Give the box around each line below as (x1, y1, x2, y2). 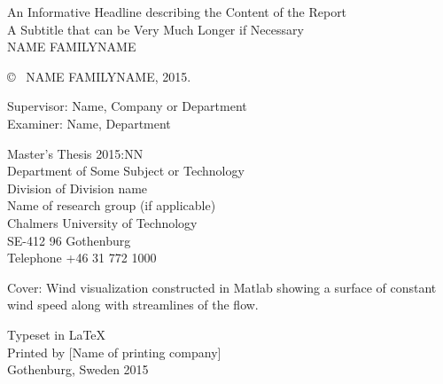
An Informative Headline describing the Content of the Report (7, 3, 347, 20)
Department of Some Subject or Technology (7, 161, 245, 180)
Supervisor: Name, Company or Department (7, 97, 247, 115)
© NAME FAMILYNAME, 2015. (7, 67, 191, 85)
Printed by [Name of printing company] (7, 342, 221, 361)
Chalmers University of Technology (7, 213, 198, 231)
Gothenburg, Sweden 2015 (7, 360, 149, 379)
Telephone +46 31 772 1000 (7, 248, 157, 267)
